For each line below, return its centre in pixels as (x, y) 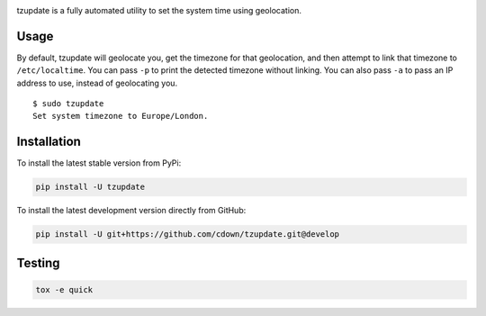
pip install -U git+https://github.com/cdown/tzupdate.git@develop (188, 235)
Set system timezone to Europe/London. (121, 116)
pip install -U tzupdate (90, 187)
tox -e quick (64, 289)
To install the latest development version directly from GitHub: (131, 211)
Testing (38, 262)
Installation (49, 142)
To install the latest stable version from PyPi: (99, 163)
